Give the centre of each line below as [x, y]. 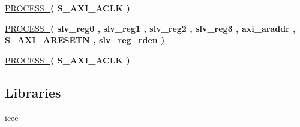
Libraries [33, 92]
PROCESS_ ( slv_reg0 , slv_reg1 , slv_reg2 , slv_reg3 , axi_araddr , [150, 28]
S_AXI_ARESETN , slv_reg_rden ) [85, 40]
